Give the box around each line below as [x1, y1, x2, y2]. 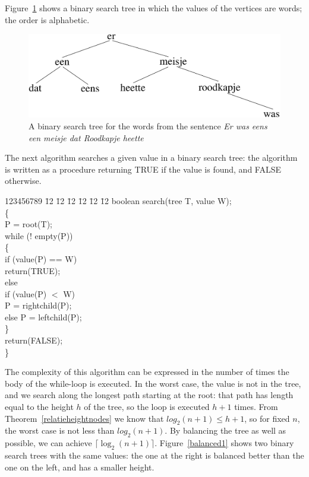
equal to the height [5, 400, 74, 413]
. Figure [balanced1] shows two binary [154, 437, 294, 449]
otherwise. [5, 174, 42, 187]
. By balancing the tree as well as [165, 424, 286, 437]
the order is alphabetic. [5, 13, 90, 26]
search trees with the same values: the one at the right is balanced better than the [5, 449, 304, 462]
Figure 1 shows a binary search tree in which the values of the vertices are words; [5, 2, 302, 14]
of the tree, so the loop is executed [84, 400, 210, 413]
